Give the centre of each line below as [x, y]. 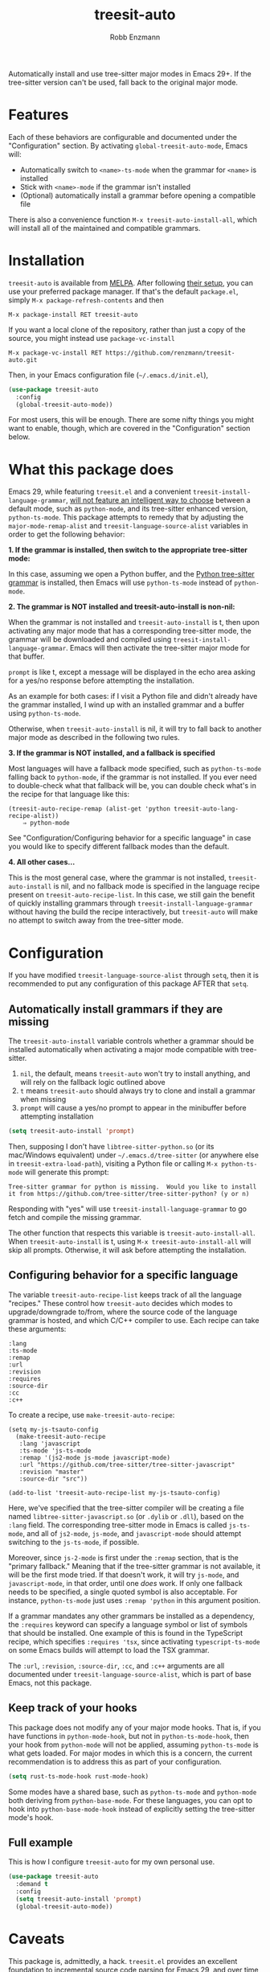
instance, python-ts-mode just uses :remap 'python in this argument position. [135, 1600]
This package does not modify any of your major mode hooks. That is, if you [135, 1728]
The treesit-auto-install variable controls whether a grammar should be [131, 1041]
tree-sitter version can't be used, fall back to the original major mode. [123, 82]
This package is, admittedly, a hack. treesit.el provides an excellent [123, 1961]
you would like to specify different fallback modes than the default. [119, 847]
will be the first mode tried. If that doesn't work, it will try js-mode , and [124, 1575]
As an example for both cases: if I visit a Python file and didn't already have [133, 696]
